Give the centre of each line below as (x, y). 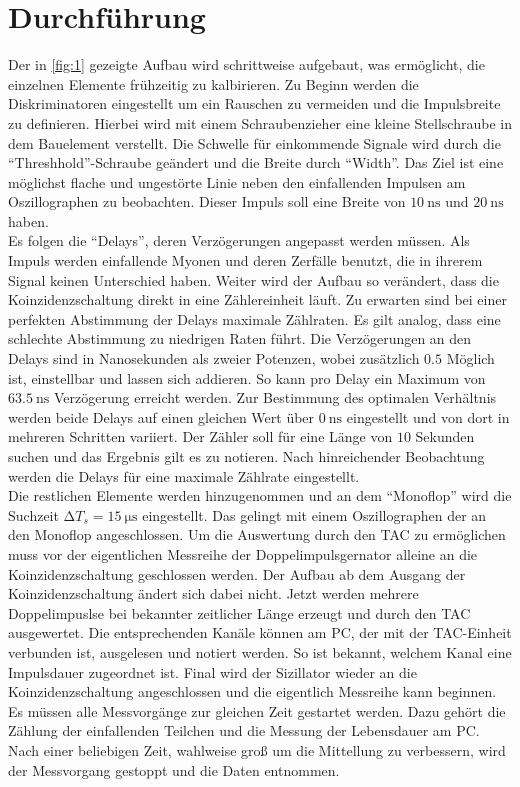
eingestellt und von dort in (428, 416)
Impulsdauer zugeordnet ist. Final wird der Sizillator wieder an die (212, 671)
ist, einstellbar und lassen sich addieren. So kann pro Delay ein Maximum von (247, 377)
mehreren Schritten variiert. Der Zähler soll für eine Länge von (200, 436)
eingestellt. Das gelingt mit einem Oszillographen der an (314, 514)
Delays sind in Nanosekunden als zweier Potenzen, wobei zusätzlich (214, 358)
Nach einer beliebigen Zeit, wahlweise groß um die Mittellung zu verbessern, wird (257, 749)
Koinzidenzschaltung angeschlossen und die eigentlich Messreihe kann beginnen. (252, 691)
